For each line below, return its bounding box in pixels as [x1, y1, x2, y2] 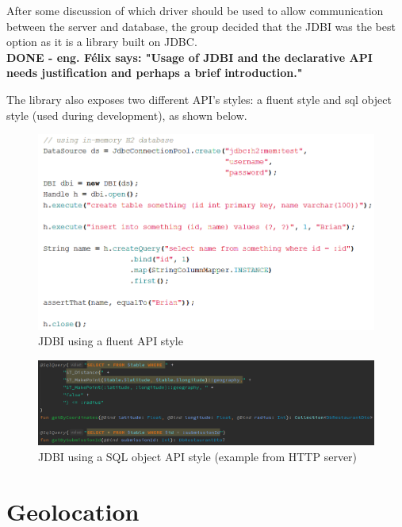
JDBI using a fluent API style [38, 333, 183, 349]
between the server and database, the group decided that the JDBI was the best [6, 17, 396, 34]
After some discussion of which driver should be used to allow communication [6, 2, 384, 18]
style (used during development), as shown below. [6, 106, 247, 123]
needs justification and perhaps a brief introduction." [6, 64, 303, 81]
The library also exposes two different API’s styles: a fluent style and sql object [6, 90, 392, 107]
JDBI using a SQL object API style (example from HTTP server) [38, 448, 358, 464]
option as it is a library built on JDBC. [6, 33, 197, 50]
